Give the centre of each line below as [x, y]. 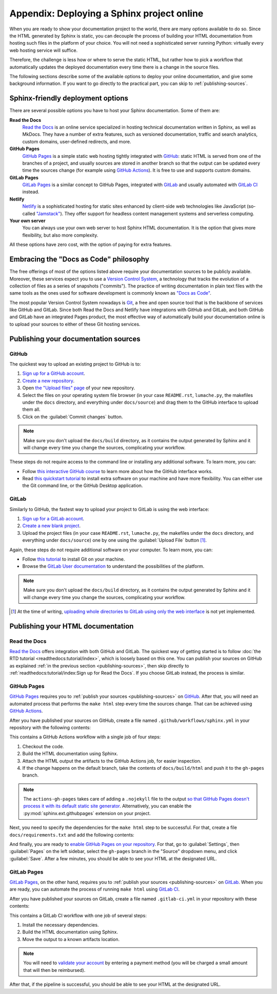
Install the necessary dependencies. [61, 925]
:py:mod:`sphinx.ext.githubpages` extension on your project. [87, 813]
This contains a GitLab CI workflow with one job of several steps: [78, 915]
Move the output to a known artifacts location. [71, 939]
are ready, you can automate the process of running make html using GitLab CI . [95, 889]
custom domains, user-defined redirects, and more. [77, 141]
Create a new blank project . [52, 526]
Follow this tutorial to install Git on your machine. [74, 559]
